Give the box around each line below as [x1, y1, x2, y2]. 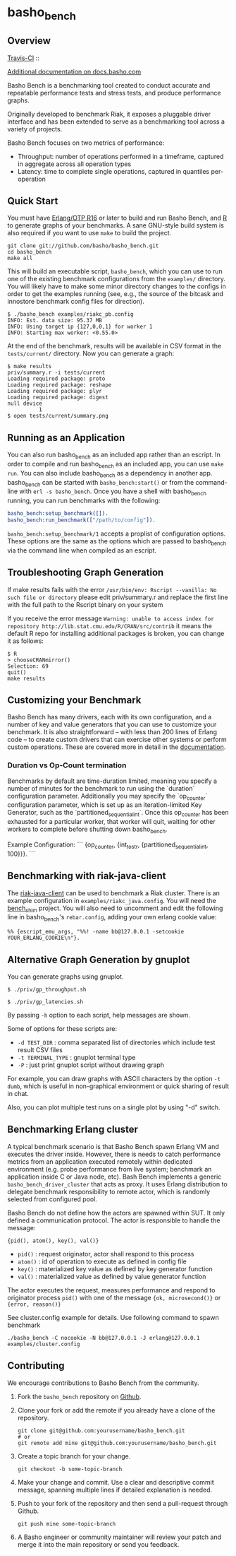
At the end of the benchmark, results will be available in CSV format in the [7, 342, 222, 350]
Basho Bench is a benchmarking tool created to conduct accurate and [7, 81, 211, 89]
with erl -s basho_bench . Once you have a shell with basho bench [19, 487, 206, 497]
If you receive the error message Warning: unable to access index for [7, 614, 215, 623]
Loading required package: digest [7, 394, 109, 401]
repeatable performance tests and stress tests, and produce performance [7, 88, 222, 97]
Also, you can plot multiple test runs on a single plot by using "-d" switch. [7, 1103, 221, 1112]
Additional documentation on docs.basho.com [7, 67, 142, 76]
